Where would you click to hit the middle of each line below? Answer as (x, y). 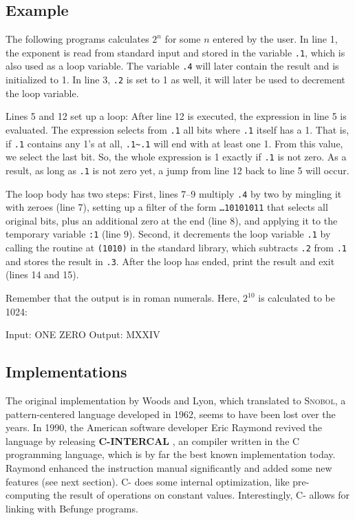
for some (183, 39)
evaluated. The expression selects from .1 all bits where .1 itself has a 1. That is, (177, 129)
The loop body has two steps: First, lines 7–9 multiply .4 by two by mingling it (174, 193)
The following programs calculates (77, 39)
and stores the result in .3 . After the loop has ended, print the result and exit (170, 261)
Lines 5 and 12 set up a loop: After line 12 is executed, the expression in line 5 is (176, 116)
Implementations (66, 372)
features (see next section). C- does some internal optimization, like (148, 481)
